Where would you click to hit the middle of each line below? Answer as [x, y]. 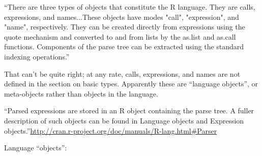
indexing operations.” [37, 56]
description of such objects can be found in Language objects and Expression [124, 120]
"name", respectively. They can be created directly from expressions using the [125, 27]
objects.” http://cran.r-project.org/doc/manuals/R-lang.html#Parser [111, 130]
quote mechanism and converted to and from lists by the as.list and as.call [120, 36]
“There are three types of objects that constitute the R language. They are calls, [130, 7]
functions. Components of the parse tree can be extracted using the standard [124, 46]
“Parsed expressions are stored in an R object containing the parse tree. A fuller [129, 111]
